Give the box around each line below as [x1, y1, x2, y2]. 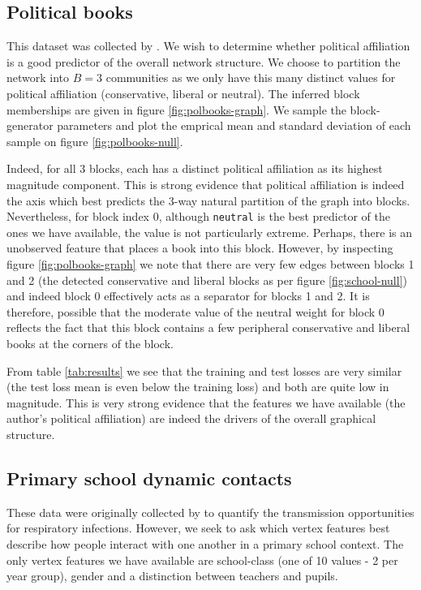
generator [6, 117, 54, 134]
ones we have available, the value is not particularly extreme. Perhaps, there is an [6, 223, 412, 240]
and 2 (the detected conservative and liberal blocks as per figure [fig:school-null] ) [6, 271, 407, 288]
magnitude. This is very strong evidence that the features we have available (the [6, 394, 406, 411]
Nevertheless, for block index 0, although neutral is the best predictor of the [6, 208, 390, 225]
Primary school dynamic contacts [6, 465, 292, 490]
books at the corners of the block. [6, 334, 174, 351]
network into [6, 69, 70, 86]
